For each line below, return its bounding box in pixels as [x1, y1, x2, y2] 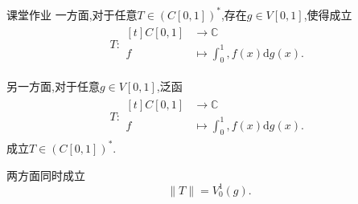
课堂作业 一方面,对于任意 [6, 6, 138, 22]
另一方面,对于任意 [6, 78, 100, 95]
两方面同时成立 [6, 166, 85, 183]
